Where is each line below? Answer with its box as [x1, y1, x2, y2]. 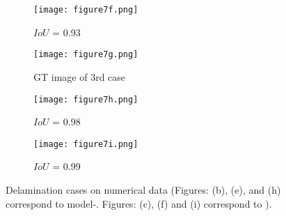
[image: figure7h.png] [33, 94, 138, 105]
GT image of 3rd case [33, 69, 126, 84]
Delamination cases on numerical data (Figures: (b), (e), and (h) [6, 183, 281, 196]
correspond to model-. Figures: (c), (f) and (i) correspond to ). [6, 196, 272, 210]
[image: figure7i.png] [33, 139, 138, 149]
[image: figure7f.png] [33, 5, 138, 15]
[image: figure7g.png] [33, 49, 138, 60]
